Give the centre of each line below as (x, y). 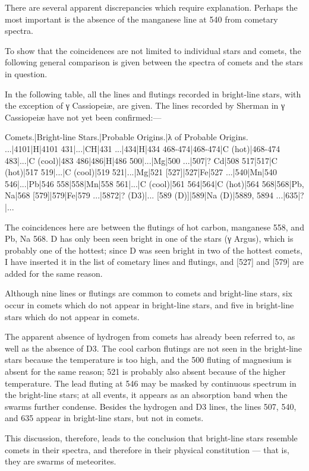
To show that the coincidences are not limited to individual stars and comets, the (153, 50)
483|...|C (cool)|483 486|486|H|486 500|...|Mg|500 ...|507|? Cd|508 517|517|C (141, 160)
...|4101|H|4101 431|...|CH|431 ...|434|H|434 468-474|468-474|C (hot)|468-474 (143, 148)
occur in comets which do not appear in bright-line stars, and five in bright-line (149, 305)
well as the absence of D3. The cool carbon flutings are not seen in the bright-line (153, 348)
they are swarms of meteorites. (61, 461)
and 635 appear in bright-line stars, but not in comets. (104, 418)
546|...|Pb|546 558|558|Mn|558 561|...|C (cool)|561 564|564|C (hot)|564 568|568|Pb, (154, 183)
